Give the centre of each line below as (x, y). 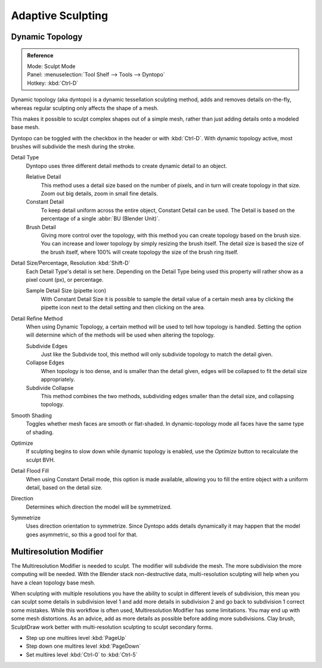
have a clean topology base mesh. (53, 583)
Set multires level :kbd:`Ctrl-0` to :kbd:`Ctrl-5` (82, 654)
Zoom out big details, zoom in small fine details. (99, 193)
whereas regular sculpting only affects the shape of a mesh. (85, 108)
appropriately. (58, 380)
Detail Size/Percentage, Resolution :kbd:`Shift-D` (71, 263)
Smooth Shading (31, 415)
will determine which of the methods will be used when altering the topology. (120, 335)
